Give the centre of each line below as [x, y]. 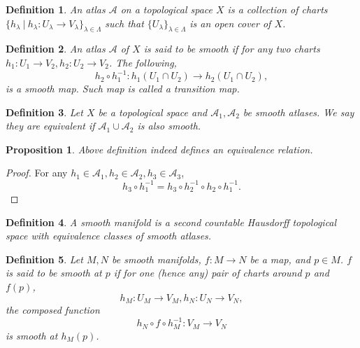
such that [124, 23]
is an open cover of [230, 23]
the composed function [53, 310]
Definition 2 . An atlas [56, 49]
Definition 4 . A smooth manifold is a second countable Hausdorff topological [171, 222]
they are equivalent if [50, 126]
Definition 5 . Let [44, 259]
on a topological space [166, 9]
